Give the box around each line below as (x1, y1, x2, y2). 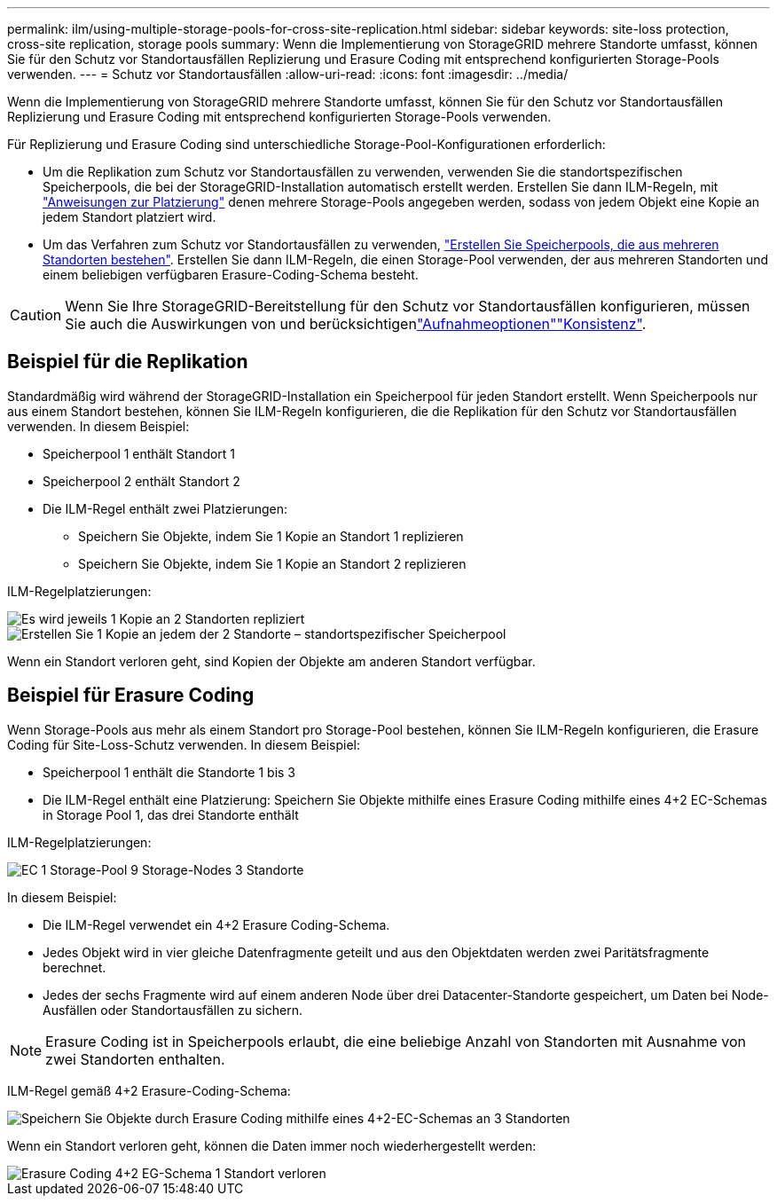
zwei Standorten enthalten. (45, 1050, 225, 1068)
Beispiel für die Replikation (7, 350, 248, 373)
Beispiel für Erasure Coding (7, 684, 255, 707)
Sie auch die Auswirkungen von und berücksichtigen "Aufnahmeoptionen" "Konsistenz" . (65, 315, 647, 333)
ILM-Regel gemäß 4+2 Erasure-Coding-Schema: (7, 1082, 291, 1098)
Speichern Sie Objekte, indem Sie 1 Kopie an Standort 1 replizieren (78, 528, 464, 544)
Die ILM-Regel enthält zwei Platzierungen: (43, 500, 288, 516)
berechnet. (43, 959, 106, 975)
